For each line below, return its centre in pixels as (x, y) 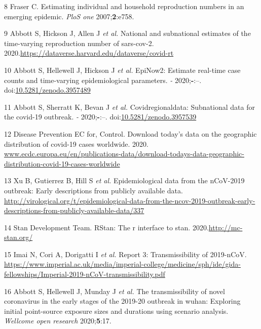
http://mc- (226, 227)
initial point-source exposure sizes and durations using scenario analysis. (116, 311)
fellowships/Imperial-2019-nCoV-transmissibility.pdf (85, 274)
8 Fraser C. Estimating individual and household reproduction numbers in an (124, 6)
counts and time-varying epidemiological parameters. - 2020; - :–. (103, 80)
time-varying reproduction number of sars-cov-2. (79, 43)
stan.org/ (18, 237)
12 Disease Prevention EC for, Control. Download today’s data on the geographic (130, 133)
